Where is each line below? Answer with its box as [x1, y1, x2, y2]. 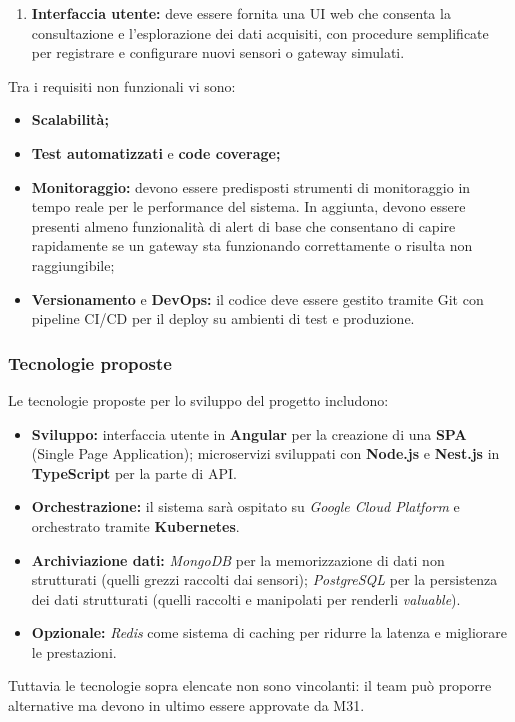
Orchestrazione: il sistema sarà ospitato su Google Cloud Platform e [31, 496, 460, 517]
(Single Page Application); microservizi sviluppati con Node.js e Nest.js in [31, 443, 500, 464]
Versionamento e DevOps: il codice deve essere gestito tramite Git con [31, 288, 484, 309]
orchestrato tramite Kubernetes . [31, 515, 240, 536]
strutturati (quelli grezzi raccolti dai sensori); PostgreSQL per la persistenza [31, 569, 498, 590]
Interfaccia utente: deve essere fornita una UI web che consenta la [31, 3, 451, 23]
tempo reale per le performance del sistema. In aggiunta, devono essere [31, 196, 466, 217]
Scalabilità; [31, 109, 109, 130]
